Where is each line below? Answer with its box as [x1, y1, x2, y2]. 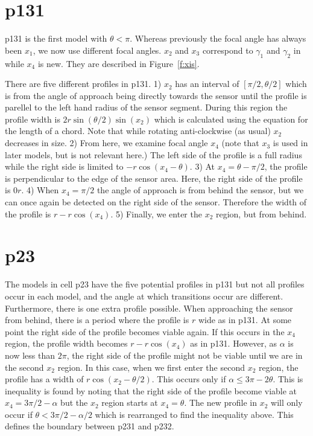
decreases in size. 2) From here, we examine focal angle [5, 136, 208, 149]
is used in [273, 136, 308, 149]
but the [60, 396, 88, 409]
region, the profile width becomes [5, 337, 128, 350]
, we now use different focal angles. [33, 43, 162, 56]
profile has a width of [5, 373, 84, 385]
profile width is [5, 112, 60, 125]
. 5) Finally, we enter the [110, 207, 202, 220]
